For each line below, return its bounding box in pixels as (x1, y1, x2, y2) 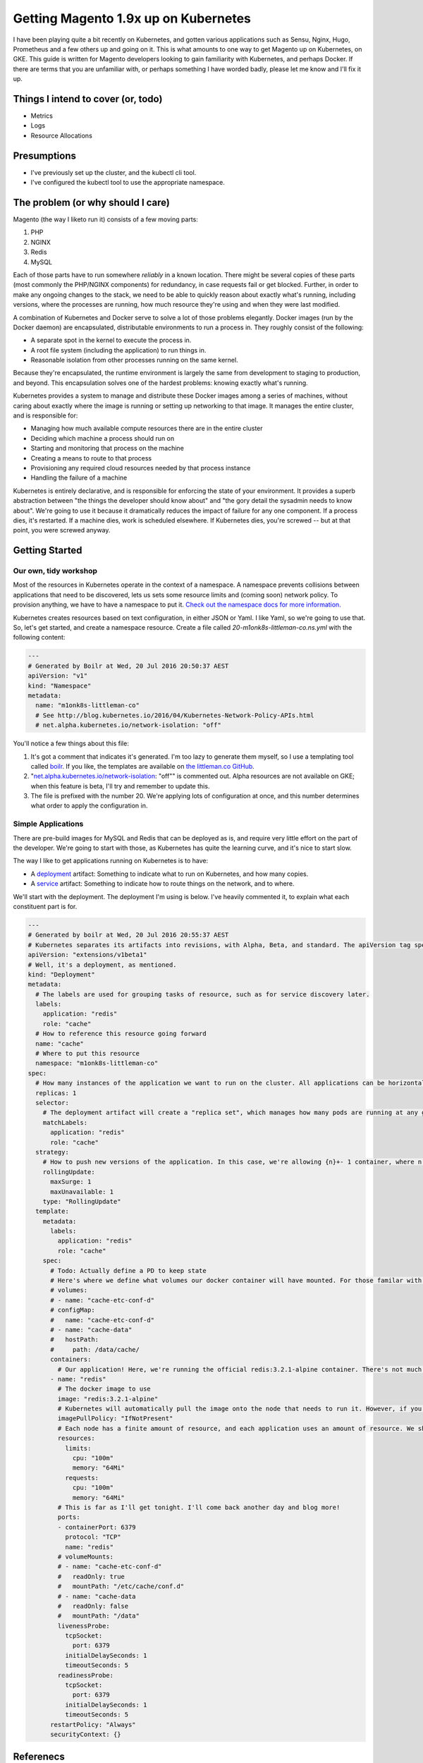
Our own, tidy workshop (13, 566, 98, 576)
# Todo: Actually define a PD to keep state (50, 1267, 207, 1274)
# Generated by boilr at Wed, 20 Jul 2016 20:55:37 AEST (27, 931, 229, 939)
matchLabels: (42, 1118, 88, 1126)
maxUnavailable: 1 (50, 1188, 114, 1195)
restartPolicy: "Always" (50, 1721, 137, 1728)
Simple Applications (13, 819, 84, 829)
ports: (57, 1513, 80, 1521)
